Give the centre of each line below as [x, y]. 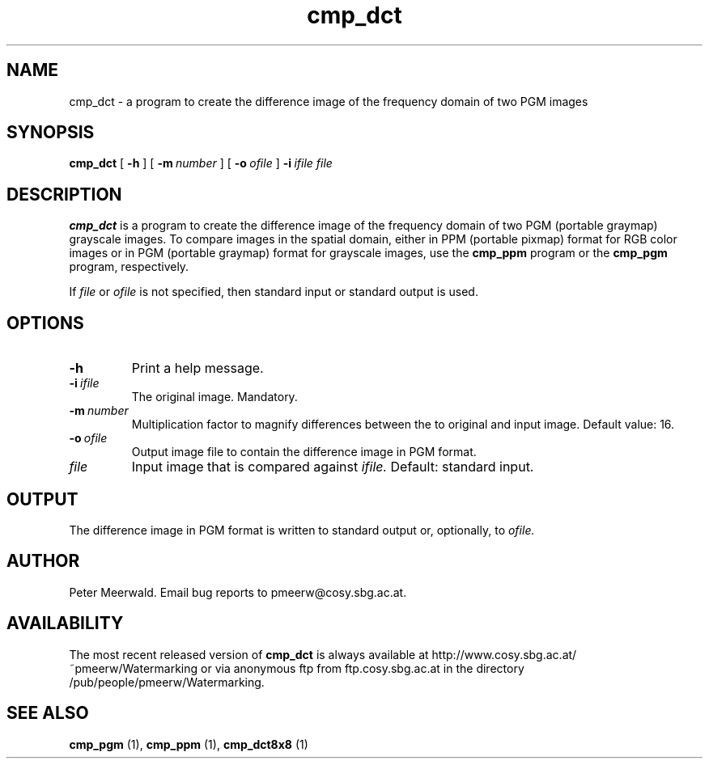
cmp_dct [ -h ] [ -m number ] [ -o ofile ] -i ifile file [201, 163]
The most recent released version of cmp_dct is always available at [249, 654]
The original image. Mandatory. [214, 397]
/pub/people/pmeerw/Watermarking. [167, 682]
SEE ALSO [48, 713]
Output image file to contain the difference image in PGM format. [304, 452]
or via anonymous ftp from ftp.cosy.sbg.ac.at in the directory [363, 668]
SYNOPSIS [51, 133]
